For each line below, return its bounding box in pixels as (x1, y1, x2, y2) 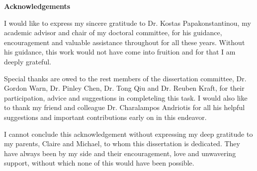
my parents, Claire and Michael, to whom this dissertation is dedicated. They (4, 138, 240, 149)
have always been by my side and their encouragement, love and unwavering (4, 148, 236, 158)
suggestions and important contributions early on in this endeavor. (4, 112, 207, 122)
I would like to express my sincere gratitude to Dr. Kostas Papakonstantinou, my (4, 17, 251, 28)
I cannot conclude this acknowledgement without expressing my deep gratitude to (4, 128, 253, 139)
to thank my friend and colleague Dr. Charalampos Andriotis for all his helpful (4, 102, 245, 113)
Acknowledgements (4, 1, 71, 11)
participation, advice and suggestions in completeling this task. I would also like (4, 92, 248, 103)
